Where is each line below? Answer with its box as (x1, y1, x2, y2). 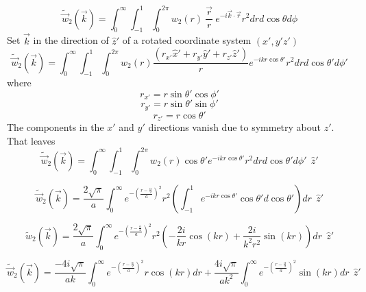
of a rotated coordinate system (122, 33, 252, 47)
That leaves (7, 133, 56, 147)
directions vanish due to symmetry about (148, 120, 321, 134)
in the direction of (33, 33, 109, 47)
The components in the (7, 120, 104, 134)
